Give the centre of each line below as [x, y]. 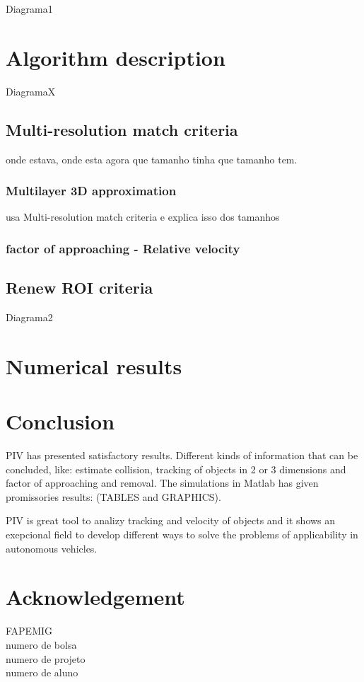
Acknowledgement [95, 597]
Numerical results [94, 365]
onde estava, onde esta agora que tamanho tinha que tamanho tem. [152, 159]
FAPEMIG [29, 631]
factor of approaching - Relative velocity [123, 248]
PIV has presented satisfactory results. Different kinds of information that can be [182, 455]
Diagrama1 [29, 8]
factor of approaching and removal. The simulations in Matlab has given [162, 483]
